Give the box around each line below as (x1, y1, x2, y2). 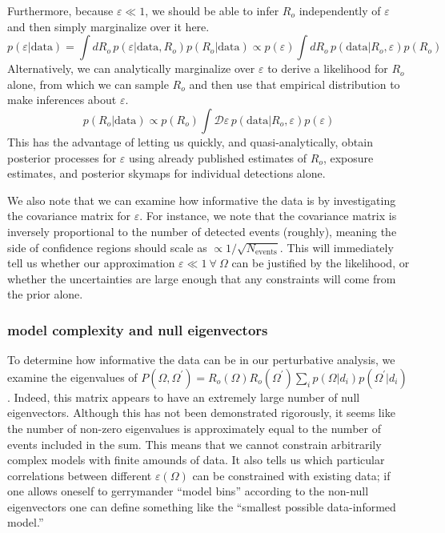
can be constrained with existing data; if (192, 467, 391, 483)
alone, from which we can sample (7, 75, 169, 92)
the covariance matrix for (7, 207, 131, 224)
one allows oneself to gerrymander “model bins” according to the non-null (7, 483, 369, 499)
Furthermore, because (7, 2, 114, 18)
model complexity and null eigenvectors (7, 319, 268, 339)
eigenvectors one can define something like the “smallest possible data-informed (7, 498, 396, 515)
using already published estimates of (129, 149, 307, 166)
